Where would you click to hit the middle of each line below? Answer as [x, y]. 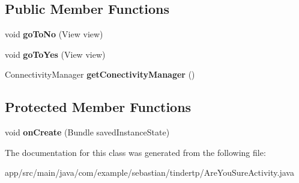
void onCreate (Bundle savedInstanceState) [87, 132]
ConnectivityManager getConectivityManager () [100, 74]
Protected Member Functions [98, 107]
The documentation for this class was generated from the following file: [135, 152]
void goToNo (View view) [54, 34]
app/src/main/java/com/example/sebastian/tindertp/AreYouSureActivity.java [149, 172]
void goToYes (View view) [55, 54]
